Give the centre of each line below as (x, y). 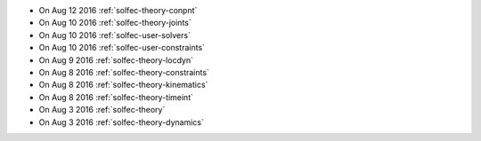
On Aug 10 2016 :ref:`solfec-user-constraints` (122, 48)
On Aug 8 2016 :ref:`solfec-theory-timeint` (116, 97)
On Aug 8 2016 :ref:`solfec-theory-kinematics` (123, 85)
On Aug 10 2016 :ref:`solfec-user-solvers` (115, 35)
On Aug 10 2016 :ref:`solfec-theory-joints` (115, 23)
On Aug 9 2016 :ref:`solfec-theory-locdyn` (116, 60)
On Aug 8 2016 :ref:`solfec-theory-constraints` (124, 72)
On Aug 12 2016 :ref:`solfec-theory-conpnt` (118, 10)
